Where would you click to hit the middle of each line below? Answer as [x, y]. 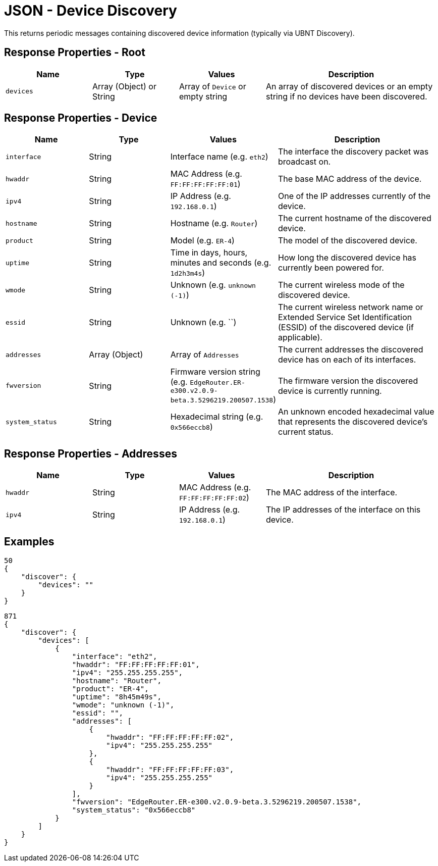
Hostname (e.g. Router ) [214, 223]
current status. [306, 432]
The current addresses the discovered [351, 350]
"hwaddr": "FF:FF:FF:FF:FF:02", [170, 737]
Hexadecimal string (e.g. [217, 417]
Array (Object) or [124, 86]
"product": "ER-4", [110, 689]
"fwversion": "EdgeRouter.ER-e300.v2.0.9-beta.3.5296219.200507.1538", [217, 802]
